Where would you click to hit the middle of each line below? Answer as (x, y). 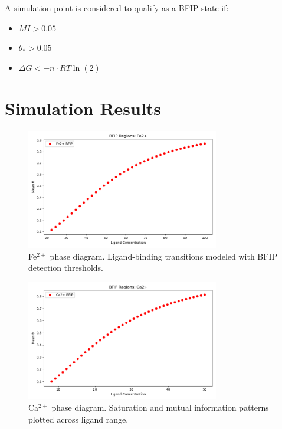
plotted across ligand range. (78, 419)
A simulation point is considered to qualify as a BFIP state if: (117, 8)
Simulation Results (83, 108)
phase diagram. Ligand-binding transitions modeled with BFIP (163, 256)
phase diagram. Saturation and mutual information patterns (160, 407)
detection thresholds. (66, 268)
